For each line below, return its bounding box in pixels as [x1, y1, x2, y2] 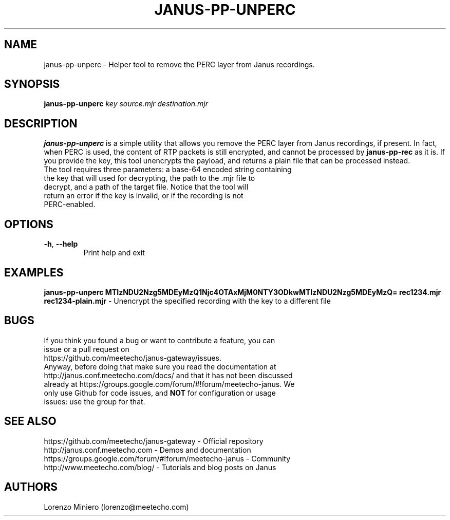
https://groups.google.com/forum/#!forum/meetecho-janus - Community [44, 454, 291, 463]
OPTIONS [4, 217, 53, 231]
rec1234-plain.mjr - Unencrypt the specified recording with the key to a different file [44, 296, 331, 305]
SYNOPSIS [4, 78, 60, 91]
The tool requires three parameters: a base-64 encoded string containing [44, 165, 292, 174]
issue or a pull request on [44, 344, 129, 354]
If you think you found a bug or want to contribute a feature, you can [44, 336, 275, 345]
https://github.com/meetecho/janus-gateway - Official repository [44, 436, 264, 445]
